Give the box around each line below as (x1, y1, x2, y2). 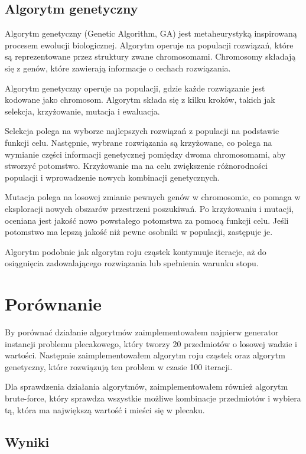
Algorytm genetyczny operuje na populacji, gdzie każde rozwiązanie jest (5, 81, 265, 94)
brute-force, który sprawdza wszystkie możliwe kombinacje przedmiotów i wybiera (5, 391, 301, 404)
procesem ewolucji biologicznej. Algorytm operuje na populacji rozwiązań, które (5, 38, 294, 51)
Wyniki (5, 432, 50, 450)
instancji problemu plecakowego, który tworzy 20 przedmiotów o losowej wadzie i (5, 337, 297, 350)
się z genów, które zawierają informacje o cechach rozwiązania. (5, 61, 231, 74)
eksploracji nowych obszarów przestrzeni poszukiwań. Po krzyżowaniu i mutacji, (5, 202, 294, 214)
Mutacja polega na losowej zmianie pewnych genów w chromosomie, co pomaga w (5, 191, 301, 203)
